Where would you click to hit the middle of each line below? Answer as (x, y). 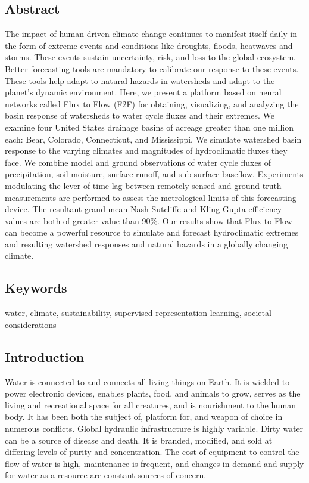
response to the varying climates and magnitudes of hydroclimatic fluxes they (146, 151)
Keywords (36, 288)
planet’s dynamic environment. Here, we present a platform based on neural (143, 92)
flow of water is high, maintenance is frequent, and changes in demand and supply (154, 463)
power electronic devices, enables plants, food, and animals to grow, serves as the (153, 393)
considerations (31, 324)
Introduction (45, 356)
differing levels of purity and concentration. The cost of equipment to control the (152, 452)
